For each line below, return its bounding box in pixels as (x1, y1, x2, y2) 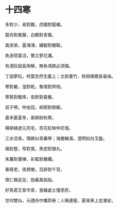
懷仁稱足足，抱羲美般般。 (5, 176, 56, 183)
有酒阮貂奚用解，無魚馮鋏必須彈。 (5, 63, 73, 69)
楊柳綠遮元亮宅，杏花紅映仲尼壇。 (5, 125, 73, 131)
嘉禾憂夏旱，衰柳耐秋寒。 (5, 114, 56, 120)
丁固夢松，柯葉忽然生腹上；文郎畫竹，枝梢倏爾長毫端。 (5, 73, 116, 79)
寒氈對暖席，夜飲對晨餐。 (5, 94, 56, 100)
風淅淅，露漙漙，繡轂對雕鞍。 (5, 42, 65, 48)
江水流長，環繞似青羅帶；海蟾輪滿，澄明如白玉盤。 (5, 135, 107, 141)
